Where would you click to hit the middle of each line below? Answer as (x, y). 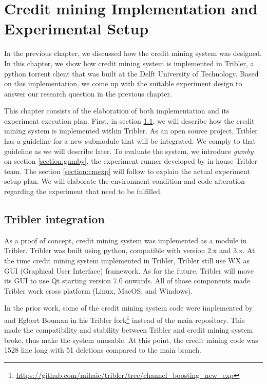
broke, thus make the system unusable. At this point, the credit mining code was (131, 340)
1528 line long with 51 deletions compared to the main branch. (103, 350)
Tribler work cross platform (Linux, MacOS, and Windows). (99, 290)
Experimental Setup (77, 28)
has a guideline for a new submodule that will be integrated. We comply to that (130, 141)
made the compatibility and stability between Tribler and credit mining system (129, 330)
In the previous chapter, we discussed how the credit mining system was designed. (133, 53)
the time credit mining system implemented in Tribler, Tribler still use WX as (127, 261)
